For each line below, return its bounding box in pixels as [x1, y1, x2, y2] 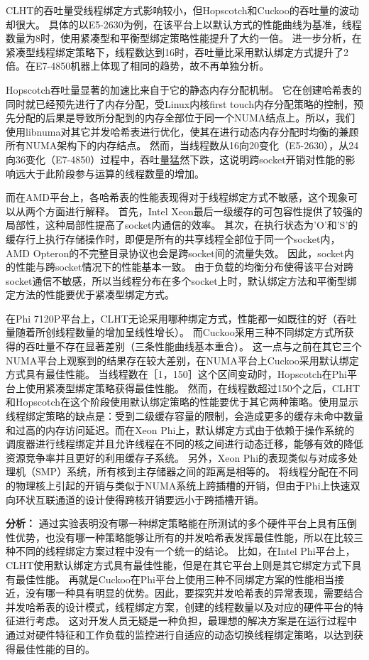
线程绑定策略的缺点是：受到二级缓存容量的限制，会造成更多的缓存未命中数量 [6, 409, 363, 423]
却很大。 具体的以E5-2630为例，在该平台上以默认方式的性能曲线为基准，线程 [6, 16, 362, 31]
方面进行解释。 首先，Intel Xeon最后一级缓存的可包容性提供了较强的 [45, 203, 363, 218]
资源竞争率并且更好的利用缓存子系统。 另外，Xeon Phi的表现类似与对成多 [6, 450, 348, 465]
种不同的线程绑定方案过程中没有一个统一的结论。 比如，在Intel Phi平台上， [6, 543, 356, 558]
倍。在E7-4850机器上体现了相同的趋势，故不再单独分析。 [6, 58, 270, 73]
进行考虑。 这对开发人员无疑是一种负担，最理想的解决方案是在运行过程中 [15, 613, 357, 628]
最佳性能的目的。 [15, 641, 95, 656]
